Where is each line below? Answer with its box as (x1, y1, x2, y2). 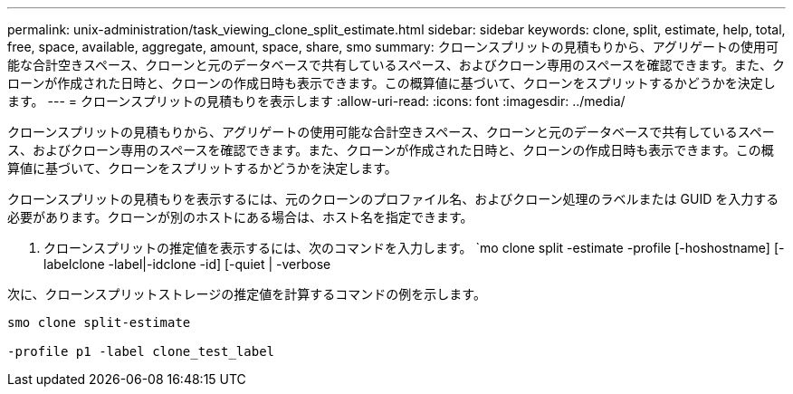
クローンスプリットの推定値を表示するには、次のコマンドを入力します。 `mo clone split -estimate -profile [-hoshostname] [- (43, 240, 785, 255)
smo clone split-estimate (7, 315, 191, 330)
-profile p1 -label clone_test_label (7, 344, 275, 359)
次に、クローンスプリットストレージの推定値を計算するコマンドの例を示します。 (7, 286, 486, 302)
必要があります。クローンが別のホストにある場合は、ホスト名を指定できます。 (7, 209, 473, 225)
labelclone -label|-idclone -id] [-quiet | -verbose (43, 256, 331, 272)
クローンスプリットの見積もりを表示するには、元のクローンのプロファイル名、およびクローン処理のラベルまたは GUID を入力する (7, 191, 779, 207)
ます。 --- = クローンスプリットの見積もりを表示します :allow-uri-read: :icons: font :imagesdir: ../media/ (7, 93, 626, 109)
